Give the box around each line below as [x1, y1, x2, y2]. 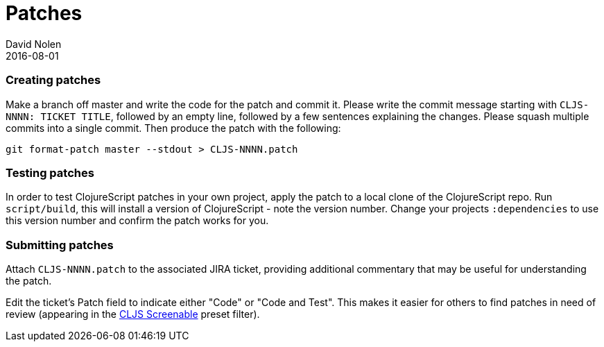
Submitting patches [6, 237, 114, 252]
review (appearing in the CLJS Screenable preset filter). [6, 308, 260, 320]
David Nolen [6, 37, 62, 50]
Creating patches [6, 73, 101, 87]
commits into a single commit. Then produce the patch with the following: [6, 121, 341, 134]
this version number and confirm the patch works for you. [6, 214, 269, 227]
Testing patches [6, 165, 94, 180]
